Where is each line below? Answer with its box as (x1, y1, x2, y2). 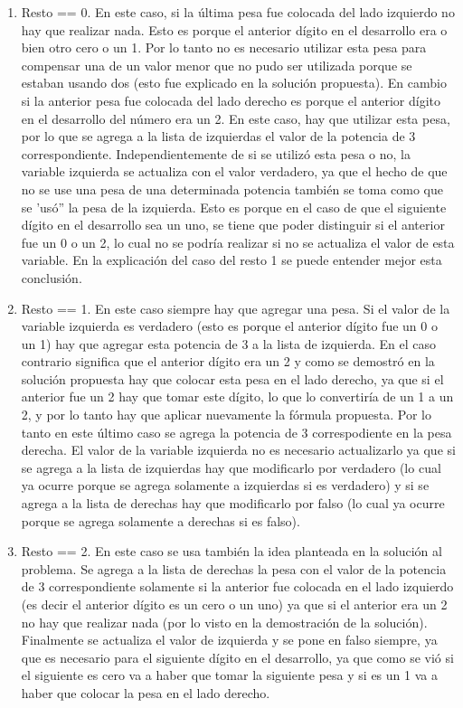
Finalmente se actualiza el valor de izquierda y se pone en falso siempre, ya (21, 630, 438, 649)
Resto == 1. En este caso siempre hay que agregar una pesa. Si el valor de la (21, 298, 450, 317)
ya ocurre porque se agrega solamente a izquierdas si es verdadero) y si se (21, 476, 430, 495)
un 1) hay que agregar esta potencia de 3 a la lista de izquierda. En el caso (21, 334, 437, 353)
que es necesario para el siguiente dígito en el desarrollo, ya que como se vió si (21, 647, 454, 666)
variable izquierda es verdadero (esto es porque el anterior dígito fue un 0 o (21, 316, 438, 335)
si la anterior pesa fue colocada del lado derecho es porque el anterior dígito (21, 90, 441, 109)
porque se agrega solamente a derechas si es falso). (21, 511, 300, 530)
